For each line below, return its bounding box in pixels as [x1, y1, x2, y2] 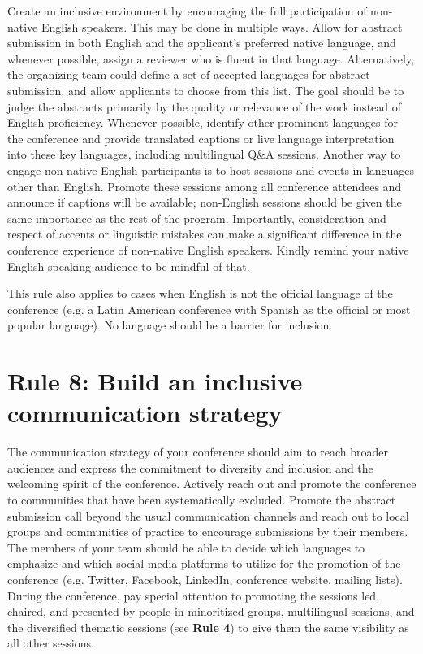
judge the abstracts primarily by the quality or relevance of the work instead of [7, 98, 402, 115]
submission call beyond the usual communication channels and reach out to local [7, 507, 409, 524]
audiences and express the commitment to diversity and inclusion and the [7, 459, 373, 476]
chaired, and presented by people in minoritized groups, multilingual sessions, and [7, 603, 415, 620]
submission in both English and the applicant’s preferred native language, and [7, 34, 396, 51]
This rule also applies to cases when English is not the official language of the [7, 285, 393, 302]
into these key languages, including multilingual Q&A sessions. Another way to [7, 146, 401, 163]
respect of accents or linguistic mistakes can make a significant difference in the [7, 225, 402, 242]
